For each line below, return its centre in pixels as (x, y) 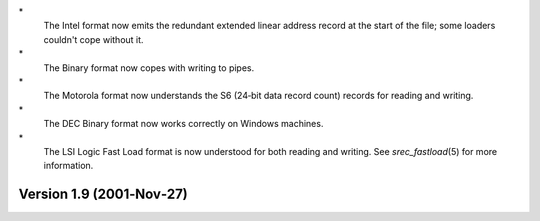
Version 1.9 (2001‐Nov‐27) (103, 194)
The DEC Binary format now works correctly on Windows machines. (183, 124)
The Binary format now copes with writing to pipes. (149, 67)
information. (68, 166)
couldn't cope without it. (93, 39)
